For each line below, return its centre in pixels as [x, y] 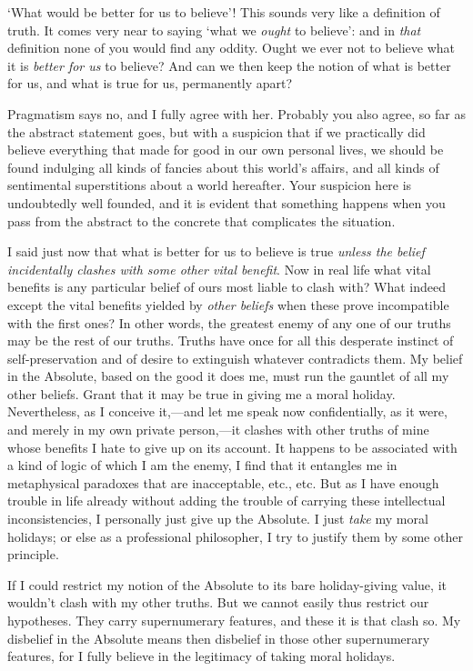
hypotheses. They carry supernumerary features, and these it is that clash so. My [234, 620]
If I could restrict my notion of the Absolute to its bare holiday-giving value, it [227, 584]
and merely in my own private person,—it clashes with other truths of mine [218, 430]
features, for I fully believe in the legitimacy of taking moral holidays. [201, 656]
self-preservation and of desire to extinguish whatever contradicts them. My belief [235, 358]
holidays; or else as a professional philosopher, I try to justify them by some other [235, 536]
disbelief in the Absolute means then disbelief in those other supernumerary [219, 638]
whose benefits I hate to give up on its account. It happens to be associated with [232, 447]
